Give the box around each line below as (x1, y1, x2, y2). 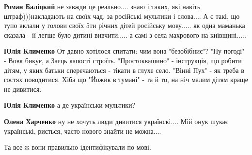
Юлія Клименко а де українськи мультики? (4, 100, 136, 110)
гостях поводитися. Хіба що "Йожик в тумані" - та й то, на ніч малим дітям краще (4, 74, 248, 85)
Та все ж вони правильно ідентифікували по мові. (4, 142, 151, 152)
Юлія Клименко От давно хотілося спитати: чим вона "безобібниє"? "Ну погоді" (4, 46, 245, 56)
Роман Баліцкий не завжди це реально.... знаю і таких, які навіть (4, 1, 201, 11)
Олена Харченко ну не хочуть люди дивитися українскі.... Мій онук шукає (4, 116, 228, 126)
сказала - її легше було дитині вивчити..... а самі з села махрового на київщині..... (4, 29, 246, 40)
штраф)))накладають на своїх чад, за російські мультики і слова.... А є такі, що (4, 11, 240, 21)
